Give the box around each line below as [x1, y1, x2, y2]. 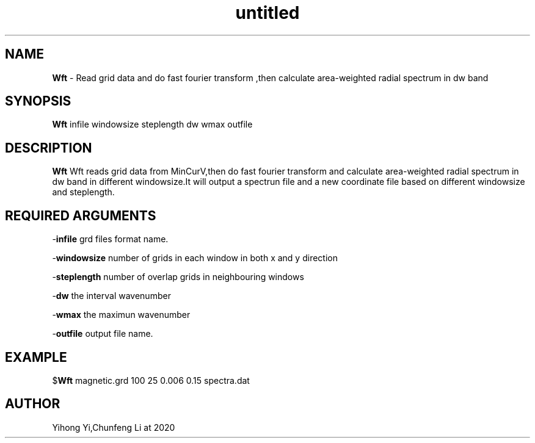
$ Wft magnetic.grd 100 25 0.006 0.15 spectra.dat [52, 375, 250, 386]
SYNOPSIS [5, 93, 71, 109]
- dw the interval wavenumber [52, 290, 171, 301]
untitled [235, 2, 300, 23]
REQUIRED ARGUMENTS [5, 207, 156, 223]
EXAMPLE [5, 349, 67, 365]
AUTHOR [5, 396, 60, 412]
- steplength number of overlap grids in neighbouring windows [52, 272, 304, 283]
